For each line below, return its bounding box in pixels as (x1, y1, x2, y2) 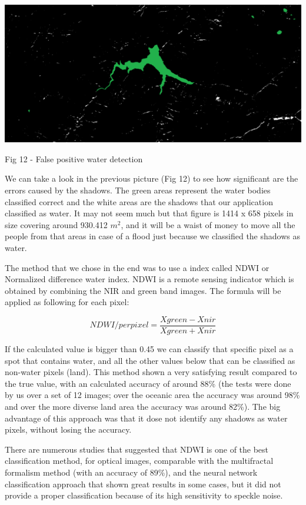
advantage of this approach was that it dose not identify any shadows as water (5, 412, 288, 424)
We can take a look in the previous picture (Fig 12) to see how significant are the (5, 172, 298, 185)
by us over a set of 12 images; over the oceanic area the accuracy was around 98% (5, 389, 300, 401)
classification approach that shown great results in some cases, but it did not (5, 477, 281, 490)
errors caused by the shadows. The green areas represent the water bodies (5, 184, 271, 196)
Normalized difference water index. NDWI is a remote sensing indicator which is (5, 273, 294, 285)
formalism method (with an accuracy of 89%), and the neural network (5, 466, 258, 478)
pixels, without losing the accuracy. (5, 423, 132, 436)
